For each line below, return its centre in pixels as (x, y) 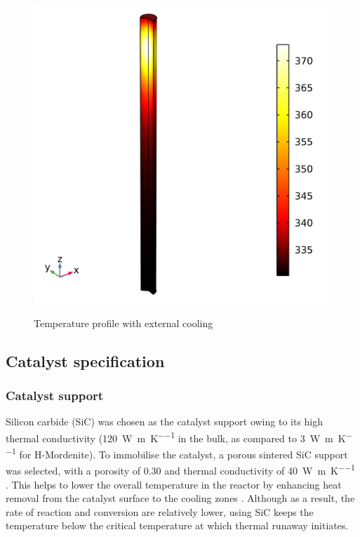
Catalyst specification (85, 360)
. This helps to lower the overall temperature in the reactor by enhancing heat (174, 484)
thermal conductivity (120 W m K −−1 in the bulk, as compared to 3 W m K (176, 437)
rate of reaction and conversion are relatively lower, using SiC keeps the (160, 511)
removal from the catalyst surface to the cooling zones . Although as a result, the (180, 498)
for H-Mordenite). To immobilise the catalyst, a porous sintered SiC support (184, 454)
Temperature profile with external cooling (124, 323)
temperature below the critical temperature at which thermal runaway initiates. (177, 525)
